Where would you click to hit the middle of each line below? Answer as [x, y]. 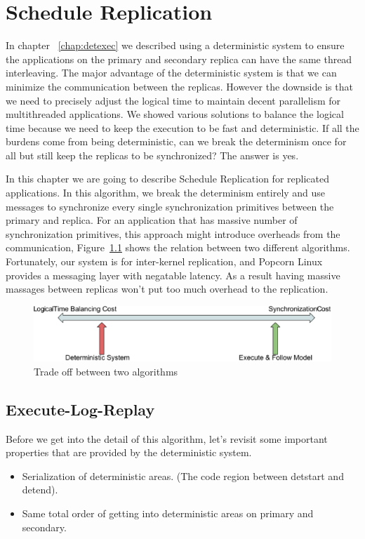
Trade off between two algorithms [106, 371]
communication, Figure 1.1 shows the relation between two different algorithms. [178, 247]
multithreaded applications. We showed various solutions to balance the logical [175, 114]
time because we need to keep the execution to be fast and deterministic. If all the [182, 127]
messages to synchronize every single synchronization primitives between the [170, 206]
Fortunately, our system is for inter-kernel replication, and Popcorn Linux [164, 261]
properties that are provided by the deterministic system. [129, 452]
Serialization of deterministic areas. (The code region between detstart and [183, 475]
